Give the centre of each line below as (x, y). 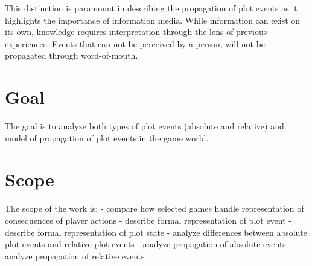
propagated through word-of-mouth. (72, 55)
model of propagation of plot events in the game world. (107, 138)
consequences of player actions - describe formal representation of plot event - (148, 220)
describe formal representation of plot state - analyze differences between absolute (156, 232)
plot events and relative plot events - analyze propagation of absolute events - (148, 244)
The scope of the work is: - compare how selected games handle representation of (154, 208)
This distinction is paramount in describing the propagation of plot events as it (151, 8)
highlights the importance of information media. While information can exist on (153, 20)
